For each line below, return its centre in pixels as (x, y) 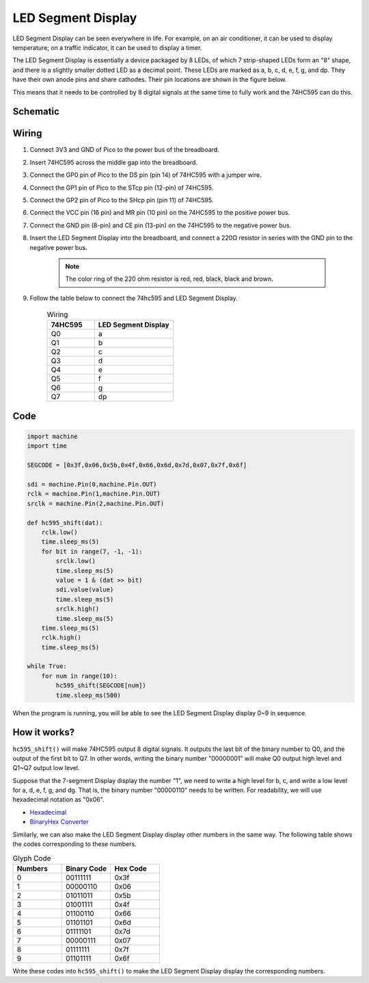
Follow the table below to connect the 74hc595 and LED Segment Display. (134, 298)
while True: (47, 666)
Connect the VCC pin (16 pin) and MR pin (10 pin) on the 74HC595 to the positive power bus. (160, 213)
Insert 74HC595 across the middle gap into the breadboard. (114, 162)
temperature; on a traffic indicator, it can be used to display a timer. (107, 47)
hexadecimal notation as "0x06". (59, 800)
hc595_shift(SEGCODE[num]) (101, 686)
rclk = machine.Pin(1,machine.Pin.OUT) (94, 494)
